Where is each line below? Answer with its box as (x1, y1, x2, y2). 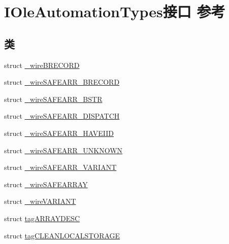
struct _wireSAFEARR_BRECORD (4, 77, 120, 87)
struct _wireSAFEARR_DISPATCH (4, 111, 120, 121)
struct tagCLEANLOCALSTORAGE (4, 230, 120, 240)
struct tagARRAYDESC (4, 213, 80, 223)
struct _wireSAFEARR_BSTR (4, 93, 103, 104)
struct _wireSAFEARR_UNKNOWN (4, 145, 123, 155)
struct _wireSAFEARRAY (4, 179, 88, 189)
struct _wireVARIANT (4, 196, 76, 206)
